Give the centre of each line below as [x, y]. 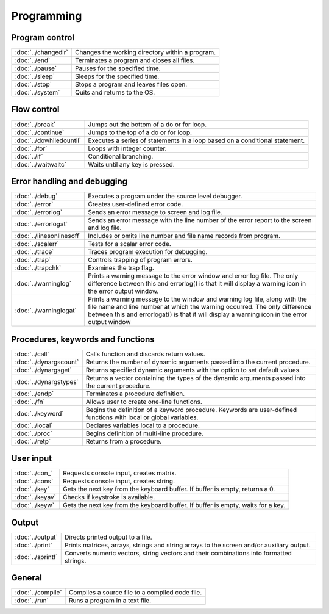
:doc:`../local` [34, 425]
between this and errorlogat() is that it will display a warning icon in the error [198, 314]
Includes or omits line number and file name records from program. [184, 236]
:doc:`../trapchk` [38, 268]
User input [31, 459]
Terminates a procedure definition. [135, 394]
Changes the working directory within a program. [146, 52]
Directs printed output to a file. [108, 537]
